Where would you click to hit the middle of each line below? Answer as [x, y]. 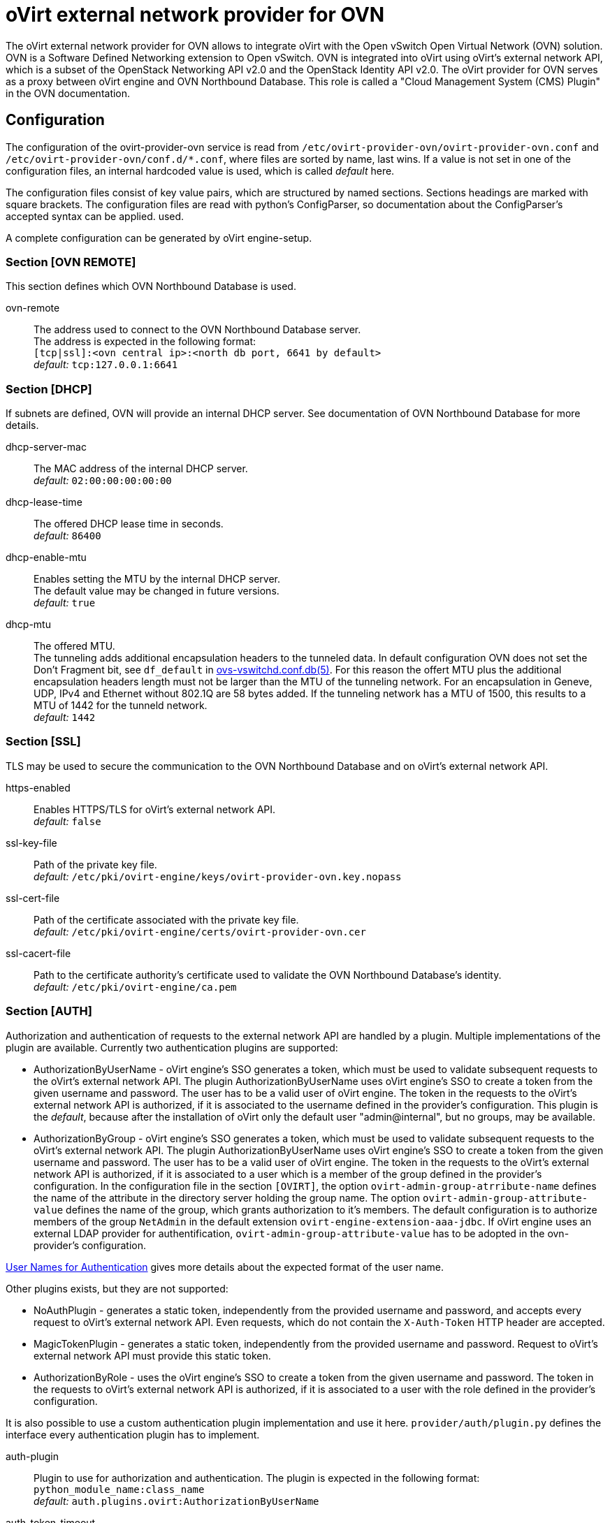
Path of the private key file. [95, 864]
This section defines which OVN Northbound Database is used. [151, 286]
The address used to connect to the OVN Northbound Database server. [197, 330]
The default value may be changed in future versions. [157, 591]
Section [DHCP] [49, 389]
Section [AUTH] [49, 1011]
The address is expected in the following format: [145, 342]
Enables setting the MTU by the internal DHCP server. [157, 579]
